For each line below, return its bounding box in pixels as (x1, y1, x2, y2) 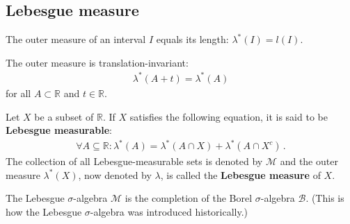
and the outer (280, 154, 338, 169)
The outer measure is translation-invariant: (6, 55, 189, 69)
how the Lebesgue (6, 205, 82, 219)
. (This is (305, 191, 344, 205)
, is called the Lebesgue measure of (160, 167, 321, 182)
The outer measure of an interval (6, 32, 146, 46)
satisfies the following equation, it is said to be (129, 109, 328, 123)
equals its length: (156, 32, 229, 46)
